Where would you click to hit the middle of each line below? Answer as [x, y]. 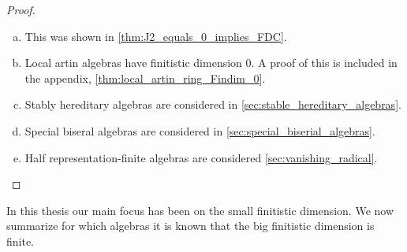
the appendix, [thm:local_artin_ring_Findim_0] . [145, 78]
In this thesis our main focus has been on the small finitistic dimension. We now [200, 210]
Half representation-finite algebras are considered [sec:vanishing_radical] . [201, 157]
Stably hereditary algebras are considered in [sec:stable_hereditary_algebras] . [213, 104]
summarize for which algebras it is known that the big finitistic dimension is [190, 226]
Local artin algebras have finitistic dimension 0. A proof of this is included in [211, 63]
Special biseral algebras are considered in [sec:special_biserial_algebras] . [200, 130]
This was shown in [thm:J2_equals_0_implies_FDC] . [156, 36]
